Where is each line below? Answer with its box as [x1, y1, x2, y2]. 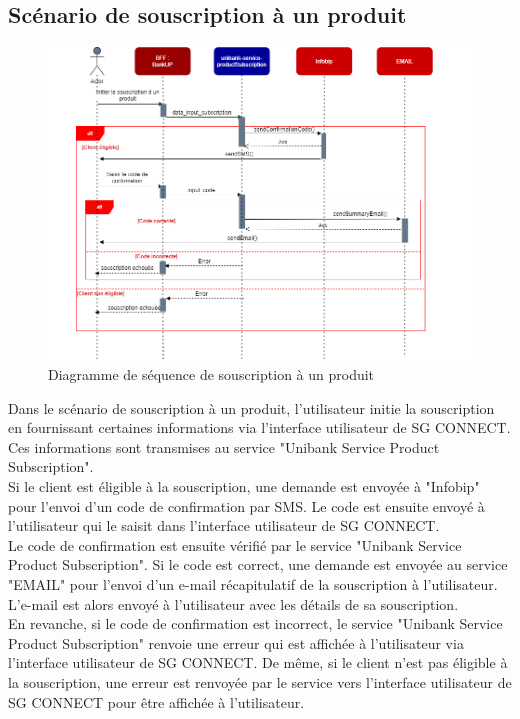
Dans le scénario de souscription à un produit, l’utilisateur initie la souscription [8, 397, 495, 418]
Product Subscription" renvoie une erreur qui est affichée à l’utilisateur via [8, 632, 464, 653]
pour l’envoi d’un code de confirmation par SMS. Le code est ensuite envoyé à [8, 495, 485, 516]
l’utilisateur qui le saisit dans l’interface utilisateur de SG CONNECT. [8, 515, 440, 536]
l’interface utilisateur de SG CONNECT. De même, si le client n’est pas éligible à [8, 652, 508, 673]
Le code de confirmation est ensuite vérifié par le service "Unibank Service [8, 534, 462, 555]
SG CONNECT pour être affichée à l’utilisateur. [8, 691, 305, 712]
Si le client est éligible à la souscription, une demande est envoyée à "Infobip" [8, 475, 480, 496]
